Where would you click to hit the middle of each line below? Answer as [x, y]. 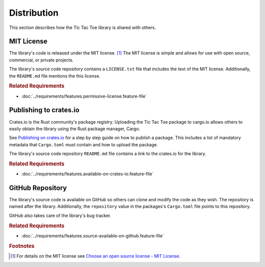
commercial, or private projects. [41, 60]
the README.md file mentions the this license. [55, 76]
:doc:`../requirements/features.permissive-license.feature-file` [84, 96]
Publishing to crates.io [44, 110]
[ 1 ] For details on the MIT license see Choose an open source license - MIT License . [95, 256]
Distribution [34, 13]
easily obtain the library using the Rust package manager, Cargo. [75, 129]
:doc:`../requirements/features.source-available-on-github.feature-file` [93, 236]
